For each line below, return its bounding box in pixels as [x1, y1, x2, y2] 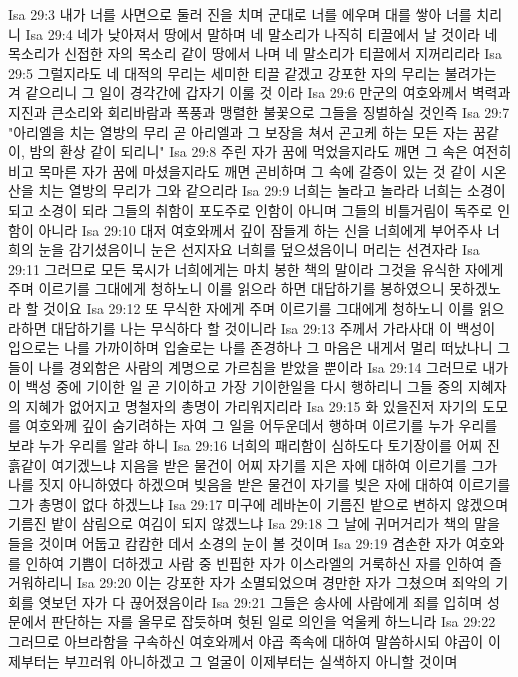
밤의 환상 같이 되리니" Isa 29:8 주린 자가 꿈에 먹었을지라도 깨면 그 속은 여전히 [29, 141, 512, 162]
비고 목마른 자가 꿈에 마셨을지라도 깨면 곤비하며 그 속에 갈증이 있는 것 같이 [8, 160, 477, 181]
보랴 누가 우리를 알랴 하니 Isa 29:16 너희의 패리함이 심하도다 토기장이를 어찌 [8, 435, 483, 456]
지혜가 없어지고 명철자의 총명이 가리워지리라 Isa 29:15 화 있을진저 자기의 [25, 395, 478, 416]
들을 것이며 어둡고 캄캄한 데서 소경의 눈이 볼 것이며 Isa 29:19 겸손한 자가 [8, 533, 462, 554]
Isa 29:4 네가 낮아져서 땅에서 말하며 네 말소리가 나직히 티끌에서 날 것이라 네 [25, 23, 498, 44]
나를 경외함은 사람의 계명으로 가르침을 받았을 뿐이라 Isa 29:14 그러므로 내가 [38, 356, 509, 377]
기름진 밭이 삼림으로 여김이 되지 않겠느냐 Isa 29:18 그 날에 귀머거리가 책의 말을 [8, 513, 500, 534]
